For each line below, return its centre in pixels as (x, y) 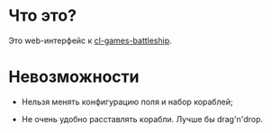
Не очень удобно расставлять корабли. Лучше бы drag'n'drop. (142, 119)
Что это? (43, 16)
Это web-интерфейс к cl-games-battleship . (90, 40)
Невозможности (74, 77)
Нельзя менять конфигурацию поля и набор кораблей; (127, 102)
